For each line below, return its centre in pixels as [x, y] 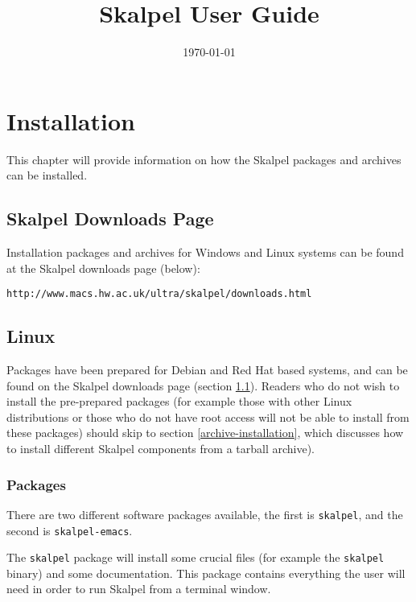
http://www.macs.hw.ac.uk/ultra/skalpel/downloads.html [159, 294]
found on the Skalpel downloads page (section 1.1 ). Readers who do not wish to [203, 385]
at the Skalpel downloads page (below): [103, 268]
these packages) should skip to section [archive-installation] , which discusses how [205, 433]
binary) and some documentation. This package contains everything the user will [206, 573]
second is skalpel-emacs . [70, 530]
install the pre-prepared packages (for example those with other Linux [179, 401]
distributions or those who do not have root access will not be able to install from [208, 416]
